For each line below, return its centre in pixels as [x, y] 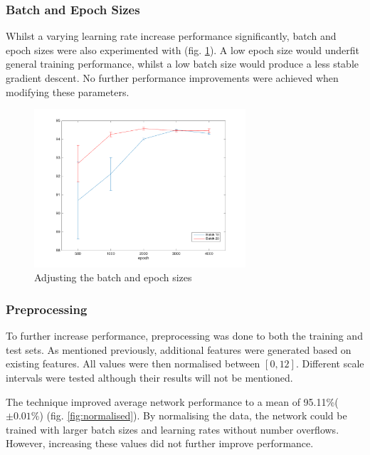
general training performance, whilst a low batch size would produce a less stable [183, 64]
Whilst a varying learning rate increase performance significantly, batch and [171, 36]
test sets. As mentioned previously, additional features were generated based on [179, 349]
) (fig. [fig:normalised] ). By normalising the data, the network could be [193, 415]
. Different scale [330, 364]
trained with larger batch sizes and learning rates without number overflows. [173, 429]
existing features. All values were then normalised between [133, 364]
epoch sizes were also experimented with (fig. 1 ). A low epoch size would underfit [183, 49]
